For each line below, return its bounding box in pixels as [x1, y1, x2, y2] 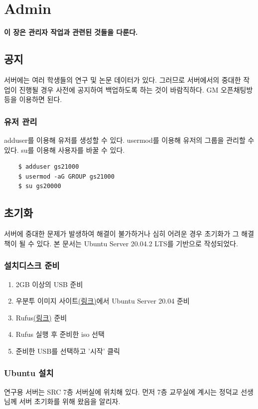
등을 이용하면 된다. [4, 94, 62, 104]
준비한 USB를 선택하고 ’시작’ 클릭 [15, 345, 120, 356]
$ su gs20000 [18, 183, 61, 190]
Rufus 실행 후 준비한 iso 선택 [15, 329, 105, 339]
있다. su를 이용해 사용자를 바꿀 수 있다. [4, 144, 125, 155]
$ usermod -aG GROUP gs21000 [18, 173, 115, 180]
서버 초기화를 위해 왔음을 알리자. [19, 396, 121, 407]
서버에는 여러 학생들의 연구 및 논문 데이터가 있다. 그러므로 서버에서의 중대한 [4, 74, 241, 85]
